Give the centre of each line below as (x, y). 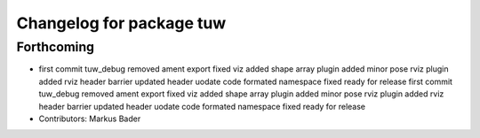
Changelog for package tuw (121, 23)
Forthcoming (56, 47)
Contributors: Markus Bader (90, 119)
